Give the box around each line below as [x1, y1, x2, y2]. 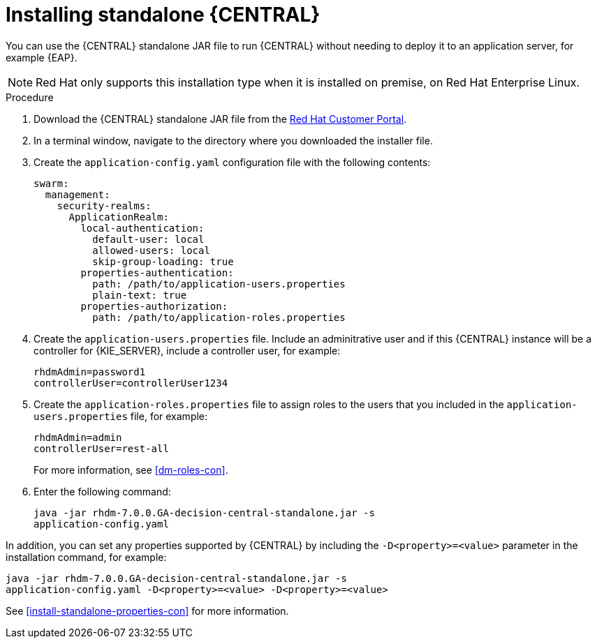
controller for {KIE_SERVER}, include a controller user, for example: [34, 344, 341, 357]
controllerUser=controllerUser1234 [34, 377, 228, 389]
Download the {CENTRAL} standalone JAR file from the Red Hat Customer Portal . [34, 112, 407, 125]
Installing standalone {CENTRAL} [6, 3, 320, 27]
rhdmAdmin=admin [34, 431, 122, 443]
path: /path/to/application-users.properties [92, 278, 346, 290]
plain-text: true [92, 289, 187, 301]
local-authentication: [80, 222, 205, 234]
